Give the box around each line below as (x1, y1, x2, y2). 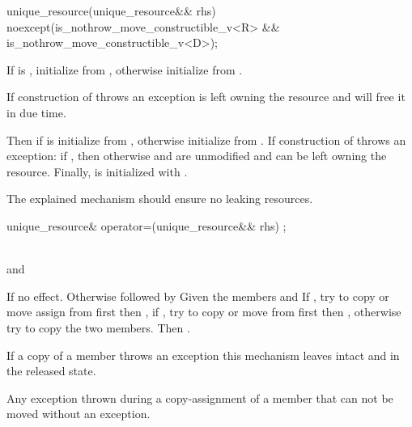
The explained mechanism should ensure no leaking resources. (6, 190, 313, 207)
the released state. (6, 362, 96, 379)
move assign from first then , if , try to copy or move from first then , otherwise (6, 303, 401, 320)
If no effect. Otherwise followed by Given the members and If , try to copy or (6, 287, 389, 304)
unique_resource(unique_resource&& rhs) (6, 2, 216, 19)
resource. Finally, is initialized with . (6, 163, 188, 180)
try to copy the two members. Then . (6, 319, 190, 336)
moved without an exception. (6, 405, 151, 422)
